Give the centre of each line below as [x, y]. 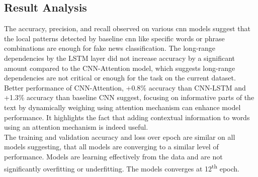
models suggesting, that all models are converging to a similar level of [111, 147]
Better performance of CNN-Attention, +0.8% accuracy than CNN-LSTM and [125, 87]
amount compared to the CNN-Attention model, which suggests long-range [120, 68]
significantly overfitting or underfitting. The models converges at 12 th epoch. [122, 167]
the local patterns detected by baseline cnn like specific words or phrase [114, 38]
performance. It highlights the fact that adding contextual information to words [127, 117]
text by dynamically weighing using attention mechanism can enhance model [122, 107]
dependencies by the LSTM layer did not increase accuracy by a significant [120, 58]
